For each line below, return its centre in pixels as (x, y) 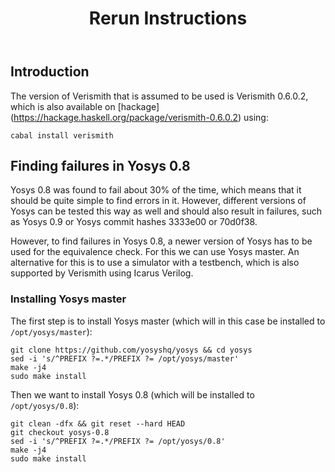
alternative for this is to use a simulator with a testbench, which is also (155, 263)
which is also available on (63, 106)
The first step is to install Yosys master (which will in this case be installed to (168, 321)
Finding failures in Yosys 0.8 (100, 166)
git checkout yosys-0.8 (60, 432)
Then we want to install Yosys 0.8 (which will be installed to (132, 394)
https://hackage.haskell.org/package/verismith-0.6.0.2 (125, 117)
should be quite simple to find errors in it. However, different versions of (158, 201)
